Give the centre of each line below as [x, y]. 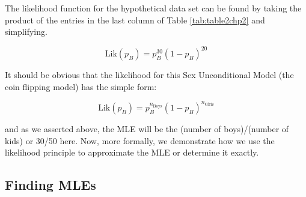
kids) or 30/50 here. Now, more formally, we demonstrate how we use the [140, 140]
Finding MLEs [50, 185]
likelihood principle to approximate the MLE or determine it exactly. [132, 152]
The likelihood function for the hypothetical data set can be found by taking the [153, 8]
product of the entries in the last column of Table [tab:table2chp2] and [135, 20]
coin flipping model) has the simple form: [81, 86]
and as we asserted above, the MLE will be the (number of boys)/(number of [147, 128]
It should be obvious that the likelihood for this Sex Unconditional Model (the [149, 75]
